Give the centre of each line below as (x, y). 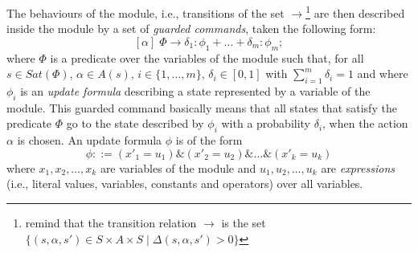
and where (383, 73)
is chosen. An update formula (90, 140)
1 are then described (355, 12)
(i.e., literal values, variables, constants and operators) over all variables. (185, 184)
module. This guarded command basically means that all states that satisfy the (202, 107)
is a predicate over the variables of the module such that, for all (207, 57)
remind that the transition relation (111, 222)
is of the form (209, 140)
